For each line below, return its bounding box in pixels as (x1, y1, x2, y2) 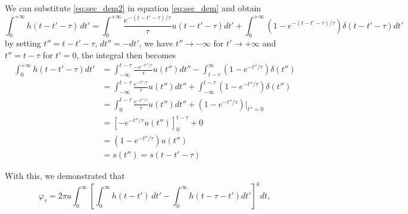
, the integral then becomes (76, 48, 176, 61)
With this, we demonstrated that (5, 169, 125, 181)
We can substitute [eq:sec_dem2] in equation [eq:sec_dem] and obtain (5, 2, 261, 14)
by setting (5, 37, 41, 49)
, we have (139, 37, 173, 49)
